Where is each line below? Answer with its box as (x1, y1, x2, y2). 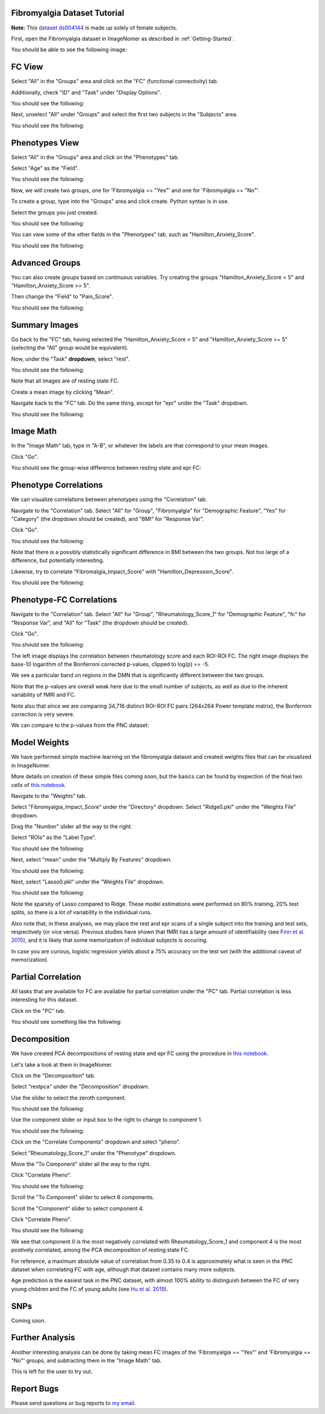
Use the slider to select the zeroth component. (11, 1094, 126, 1101)
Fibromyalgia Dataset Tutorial (11, 8, 125, 18)
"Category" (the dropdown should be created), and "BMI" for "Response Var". (11, 515, 205, 522)
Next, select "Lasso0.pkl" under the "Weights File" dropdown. (11, 878, 165, 885)
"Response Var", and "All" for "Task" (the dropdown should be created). (11, 619, 189, 626)
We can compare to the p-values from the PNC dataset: (11, 721, 149, 729)
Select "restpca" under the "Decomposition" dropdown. (11, 1083, 150, 1090)
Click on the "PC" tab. (11, 1007, 66, 1014)
